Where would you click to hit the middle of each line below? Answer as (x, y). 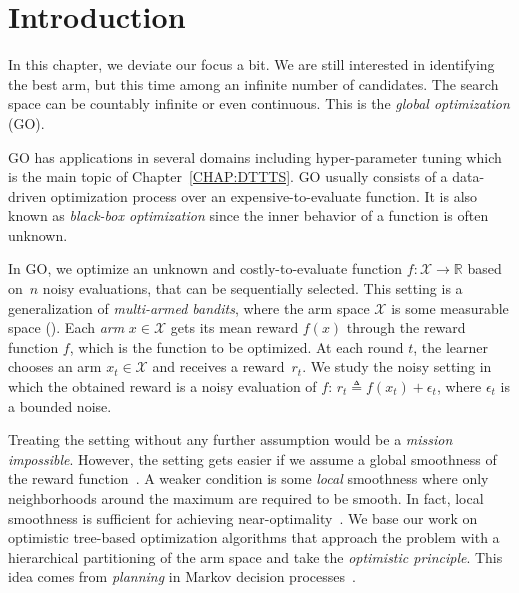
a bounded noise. (60, 405)
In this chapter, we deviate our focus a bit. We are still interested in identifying (251, 64)
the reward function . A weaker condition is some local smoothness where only (248, 478)
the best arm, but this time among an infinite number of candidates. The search (253, 83)
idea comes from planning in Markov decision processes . (182, 576)
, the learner (450, 346)
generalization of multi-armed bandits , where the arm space (189, 307)
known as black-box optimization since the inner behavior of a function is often (248, 215)
